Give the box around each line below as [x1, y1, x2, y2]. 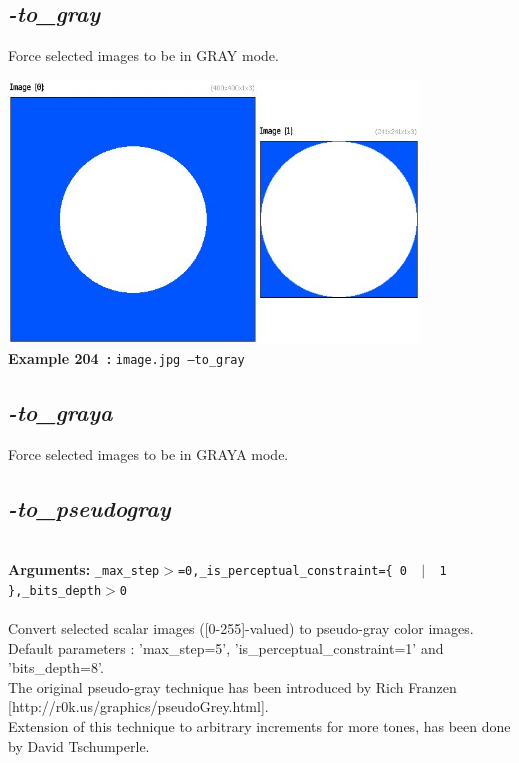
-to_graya [8, 397, 113, 427]
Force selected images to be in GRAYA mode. [8, 443, 289, 464]
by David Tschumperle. [8, 735, 150, 756]
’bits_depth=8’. [8, 657, 104, 678]
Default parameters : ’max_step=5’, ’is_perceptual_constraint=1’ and [8, 637, 444, 658]
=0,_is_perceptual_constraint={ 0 [177, 564, 408, 579]
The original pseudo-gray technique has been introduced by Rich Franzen [8, 676, 457, 697]
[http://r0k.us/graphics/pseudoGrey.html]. [8, 696, 269, 717]
